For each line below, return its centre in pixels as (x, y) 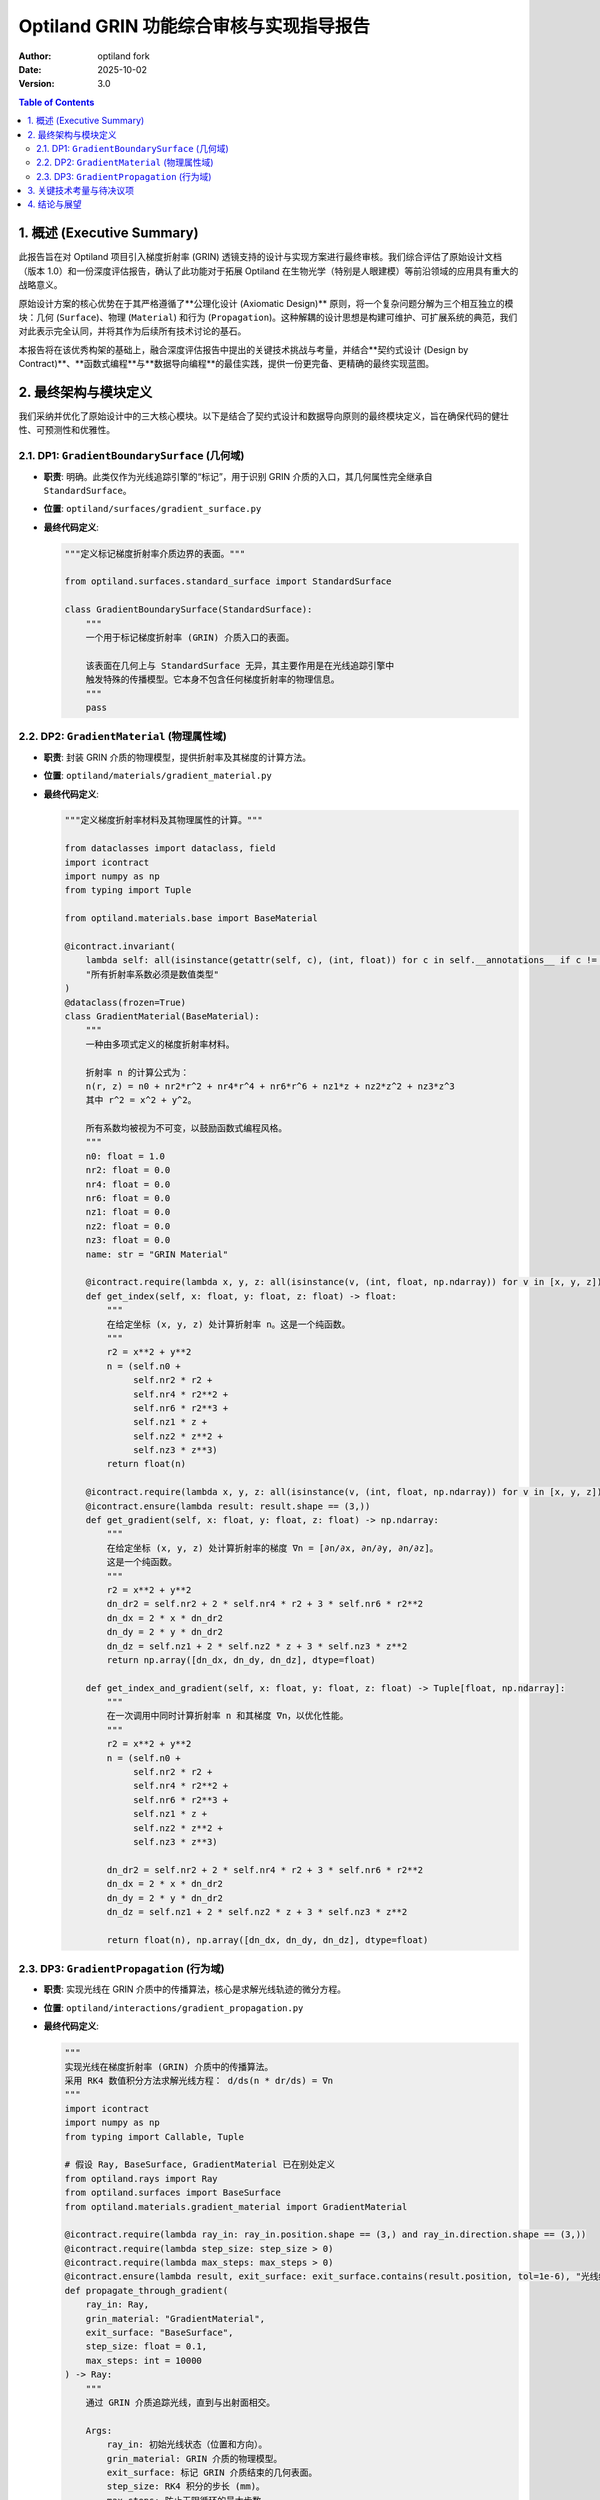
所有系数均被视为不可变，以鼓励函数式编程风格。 (186, 1128)
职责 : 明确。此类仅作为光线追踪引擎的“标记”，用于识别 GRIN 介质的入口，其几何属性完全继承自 (238, 476)
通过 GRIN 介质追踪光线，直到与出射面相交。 (180, 2402)
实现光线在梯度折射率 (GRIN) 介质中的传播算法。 (169, 2066)
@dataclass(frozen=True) (125, 1002)
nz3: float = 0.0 (128, 1240)
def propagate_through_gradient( (146, 2290)
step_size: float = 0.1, (146, 2346)
